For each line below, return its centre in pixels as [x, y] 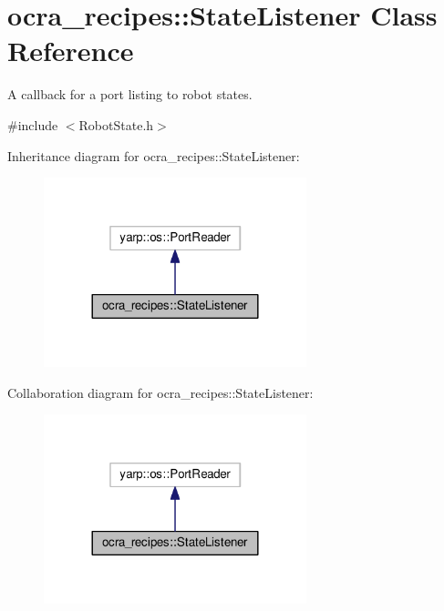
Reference [71, 51]
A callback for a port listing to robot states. [130, 94]
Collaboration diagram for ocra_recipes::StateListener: [160, 392]
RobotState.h [116, 124]
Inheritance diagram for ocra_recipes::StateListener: [154, 155]
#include [33, 124]
